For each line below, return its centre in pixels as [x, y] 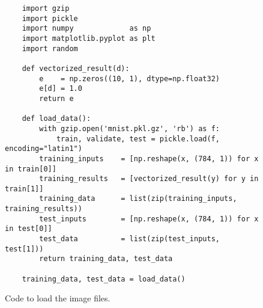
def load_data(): [56, 119]
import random [50, 48]
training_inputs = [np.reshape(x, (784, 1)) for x [149, 159]
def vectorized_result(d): [76, 68]
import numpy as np [86, 29]
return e [56, 98]
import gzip [46, 8]
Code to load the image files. [58, 298]
